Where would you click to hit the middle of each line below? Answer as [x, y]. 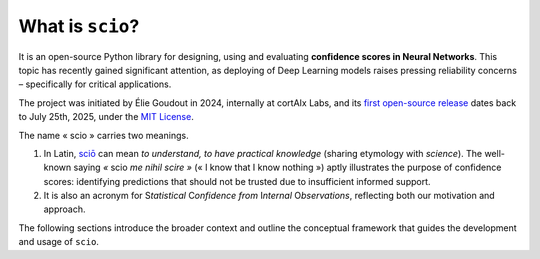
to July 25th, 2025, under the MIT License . [106, 117]
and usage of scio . [59, 242]
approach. [64, 209]
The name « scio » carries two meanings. [103, 135]
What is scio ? [79, 26]
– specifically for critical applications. [95, 84]
